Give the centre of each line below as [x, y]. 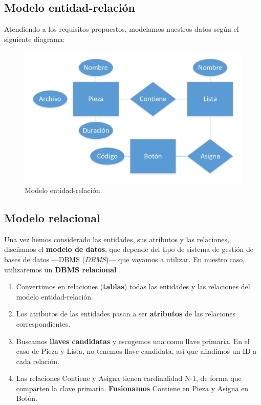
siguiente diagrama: [35, 39]
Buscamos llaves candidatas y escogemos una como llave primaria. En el [133, 341]
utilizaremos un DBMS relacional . [63, 269]
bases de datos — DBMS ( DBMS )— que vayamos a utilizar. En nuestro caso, [125, 259]
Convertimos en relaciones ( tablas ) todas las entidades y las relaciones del [133, 286]
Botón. [27, 398]
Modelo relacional [52, 217]
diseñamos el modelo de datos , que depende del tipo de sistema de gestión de [129, 249]
